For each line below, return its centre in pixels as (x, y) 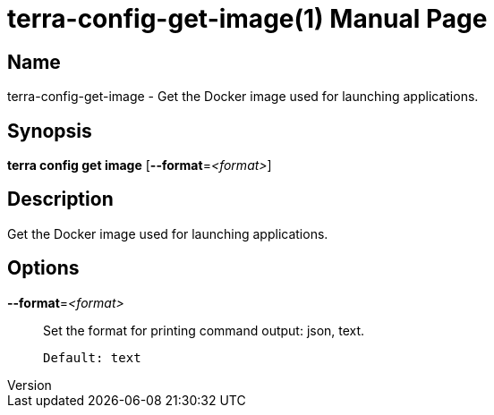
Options (43, 268)
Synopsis (50, 131)
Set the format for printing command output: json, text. (204, 330)
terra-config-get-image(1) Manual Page (247, 19)
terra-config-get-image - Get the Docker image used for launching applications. (243, 97)
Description (60, 199)
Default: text (92, 357)
